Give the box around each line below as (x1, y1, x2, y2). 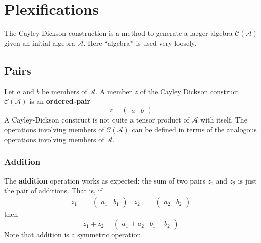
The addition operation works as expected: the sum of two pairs (4, 175, 205, 186)
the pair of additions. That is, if (4, 185, 102, 196)
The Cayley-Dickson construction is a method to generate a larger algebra (4, 28, 233, 38)
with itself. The (200, 114, 247, 125)
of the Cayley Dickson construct (140, 86, 239, 96)
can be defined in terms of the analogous (132, 124, 257, 135)
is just (238, 175, 257, 186)
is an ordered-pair (29, 96, 91, 106)
